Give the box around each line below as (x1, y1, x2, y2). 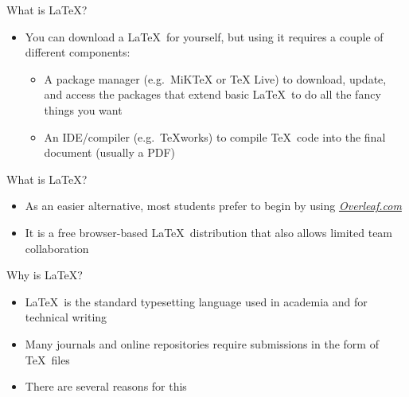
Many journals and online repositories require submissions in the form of (25, 335, 379, 352)
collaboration (25, 239, 89, 256)
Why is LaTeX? (6, 267, 83, 283)
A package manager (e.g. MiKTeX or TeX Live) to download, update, (44, 70, 387, 87)
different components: (25, 44, 130, 60)
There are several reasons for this (25, 378, 187, 395)
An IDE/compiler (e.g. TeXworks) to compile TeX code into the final (44, 128, 386, 145)
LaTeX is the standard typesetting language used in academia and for (25, 293, 368, 309)
